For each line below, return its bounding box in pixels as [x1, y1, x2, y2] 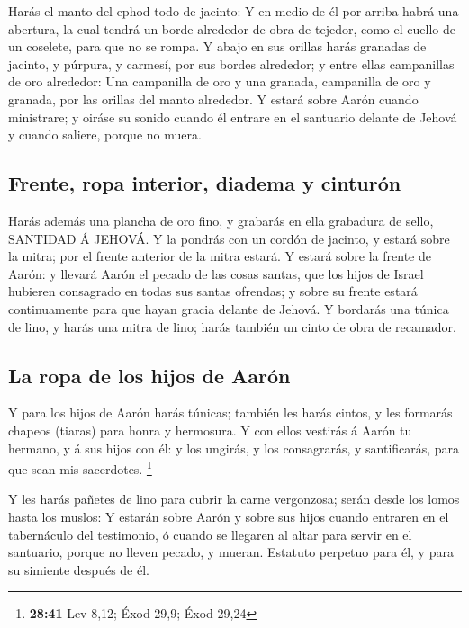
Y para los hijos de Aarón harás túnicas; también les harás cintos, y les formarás [8, 403, 453, 422]
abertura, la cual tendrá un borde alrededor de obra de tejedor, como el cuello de [8, 19, 455, 38]
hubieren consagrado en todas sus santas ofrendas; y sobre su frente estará [8, 282, 418, 301]
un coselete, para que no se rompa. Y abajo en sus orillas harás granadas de [8, 37, 427, 56]
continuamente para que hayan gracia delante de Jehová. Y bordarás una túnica [8, 299, 449, 318]
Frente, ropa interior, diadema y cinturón [8, 169, 401, 197]
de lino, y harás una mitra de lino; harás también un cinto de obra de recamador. [8, 317, 456, 336]
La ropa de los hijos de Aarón [8, 361, 291, 389]
